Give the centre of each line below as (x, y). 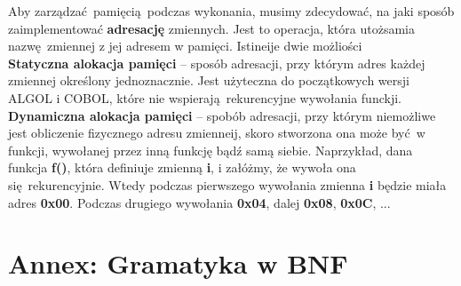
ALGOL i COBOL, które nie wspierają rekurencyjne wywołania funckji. (205, 97)
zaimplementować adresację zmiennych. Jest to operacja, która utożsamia (211, 28)
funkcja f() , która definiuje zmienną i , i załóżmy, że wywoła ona (182, 167)
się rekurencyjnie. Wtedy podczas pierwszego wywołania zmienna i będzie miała (227, 184)
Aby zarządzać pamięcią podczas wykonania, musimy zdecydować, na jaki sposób (231, 11)
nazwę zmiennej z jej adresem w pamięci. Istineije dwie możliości (185, 46)
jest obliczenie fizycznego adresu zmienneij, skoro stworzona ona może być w (217, 133)
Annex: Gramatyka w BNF (178, 263)
